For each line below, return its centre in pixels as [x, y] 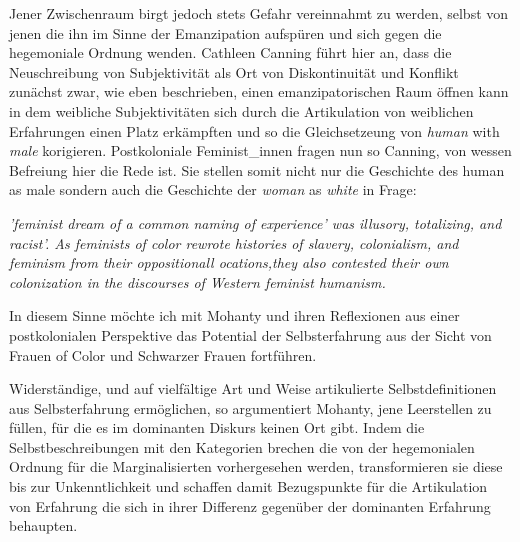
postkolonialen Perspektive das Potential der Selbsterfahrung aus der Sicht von [250, 334]
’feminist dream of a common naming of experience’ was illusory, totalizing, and [255, 222]
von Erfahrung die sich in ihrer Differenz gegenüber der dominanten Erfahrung [250, 505]
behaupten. [43, 525]
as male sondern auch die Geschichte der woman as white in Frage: [213, 189]
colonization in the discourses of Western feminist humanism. [197, 281]
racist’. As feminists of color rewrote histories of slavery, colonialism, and [234, 242]
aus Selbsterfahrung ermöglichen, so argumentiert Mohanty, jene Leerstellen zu [250, 407]
